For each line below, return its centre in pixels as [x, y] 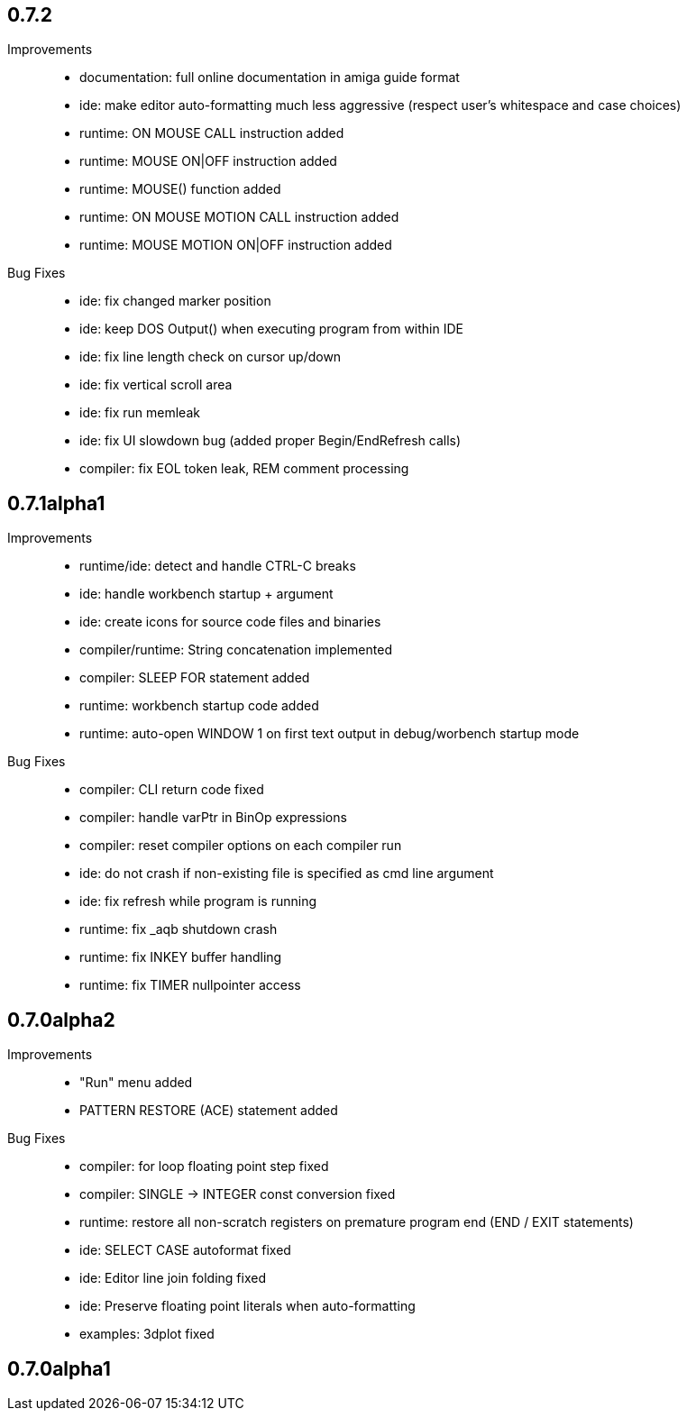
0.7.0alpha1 [59, 1368]
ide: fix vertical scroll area [156, 385]
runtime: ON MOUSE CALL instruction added [212, 133]
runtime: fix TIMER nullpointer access [190, 985]
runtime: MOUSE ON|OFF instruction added [208, 161]
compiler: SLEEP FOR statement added [195, 678]
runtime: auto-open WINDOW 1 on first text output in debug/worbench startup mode [330, 734]
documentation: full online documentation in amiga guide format [270, 78]
